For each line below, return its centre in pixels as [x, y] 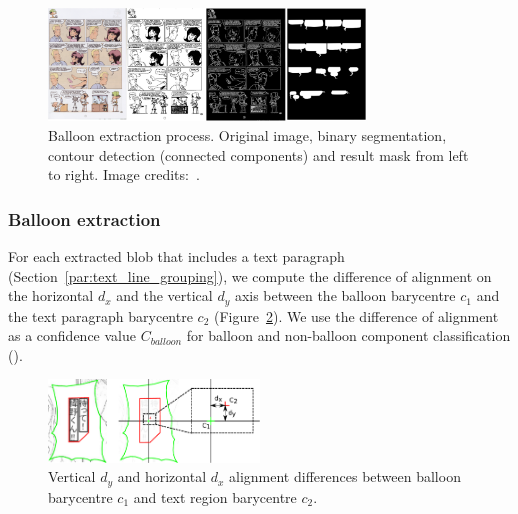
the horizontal [51, 295]
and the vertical [164, 295]
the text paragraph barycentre [100, 315]
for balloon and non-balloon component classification [348, 335]
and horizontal [162, 476]
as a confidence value [72, 335]
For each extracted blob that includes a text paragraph [176, 256]
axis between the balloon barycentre [345, 295]
